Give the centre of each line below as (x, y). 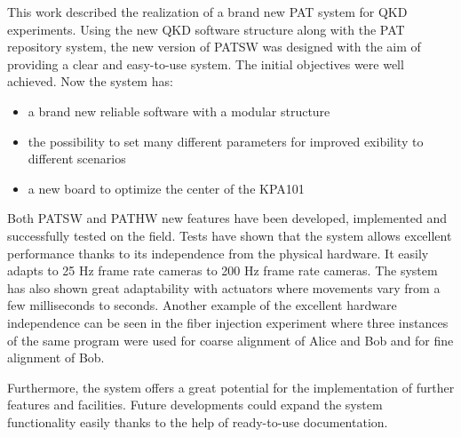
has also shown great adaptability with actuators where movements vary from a (224, 287)
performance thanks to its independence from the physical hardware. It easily (218, 253)
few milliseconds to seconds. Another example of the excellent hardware (202, 305)
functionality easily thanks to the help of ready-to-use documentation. (198, 421)
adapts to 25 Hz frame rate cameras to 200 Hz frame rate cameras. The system (223, 270)
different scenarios (77, 159)
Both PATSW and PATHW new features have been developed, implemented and (227, 218)
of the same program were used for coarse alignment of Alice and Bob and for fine (230, 340)
